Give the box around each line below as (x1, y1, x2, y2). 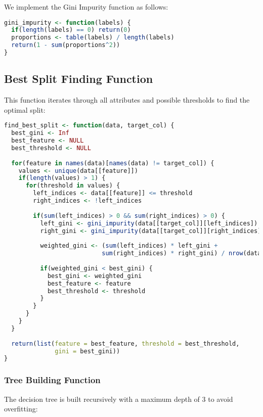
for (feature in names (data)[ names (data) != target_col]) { (11, 159, 214, 167)
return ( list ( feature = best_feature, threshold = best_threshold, (11, 340, 240, 347)
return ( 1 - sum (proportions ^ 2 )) (11, 41, 120, 49)
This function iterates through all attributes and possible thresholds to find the (4, 95, 250, 105)
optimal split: (4, 104, 46, 115)
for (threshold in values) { (25, 182, 120, 190)
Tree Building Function (4, 374, 101, 386)
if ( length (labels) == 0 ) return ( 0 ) (11, 26, 131, 34)
